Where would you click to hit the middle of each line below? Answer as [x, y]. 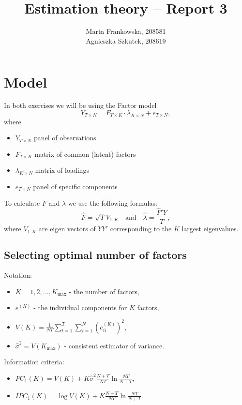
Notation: [18, 275]
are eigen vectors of [67, 229]
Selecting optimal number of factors [95, 255]
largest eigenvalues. [210, 229]
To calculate [22, 202]
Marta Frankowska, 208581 [126, 31]
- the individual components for [80, 307]
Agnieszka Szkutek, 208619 [126, 40]
